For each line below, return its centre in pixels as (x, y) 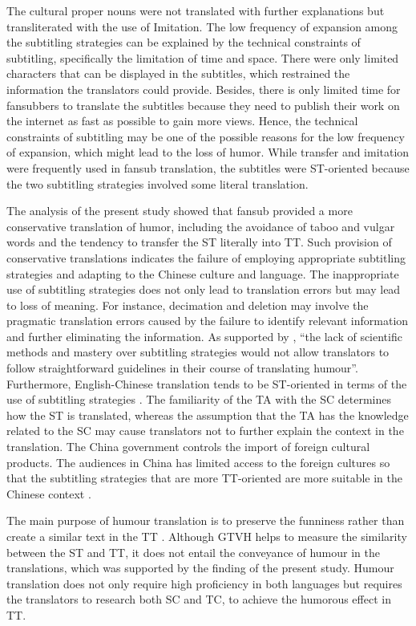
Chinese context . (49, 493)
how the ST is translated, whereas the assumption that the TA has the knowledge (208, 415)
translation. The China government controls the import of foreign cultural (188, 447)
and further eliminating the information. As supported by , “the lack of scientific (204, 336)
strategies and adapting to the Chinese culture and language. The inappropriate (203, 273)
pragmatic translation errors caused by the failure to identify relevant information (208, 321)
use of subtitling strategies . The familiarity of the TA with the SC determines (199, 399)
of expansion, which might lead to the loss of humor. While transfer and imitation (208, 152)
